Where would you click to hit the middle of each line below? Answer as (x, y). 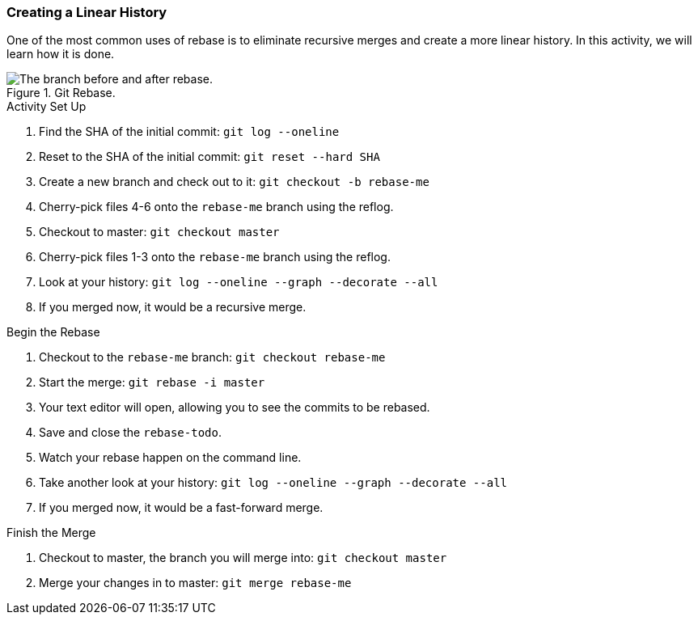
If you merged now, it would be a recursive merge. (173, 307)
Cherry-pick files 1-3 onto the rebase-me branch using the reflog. (215, 257)
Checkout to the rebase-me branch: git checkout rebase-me (212, 357)
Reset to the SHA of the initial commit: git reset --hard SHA (209, 157)
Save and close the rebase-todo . (130, 433)
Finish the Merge (51, 533)
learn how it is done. (61, 54)
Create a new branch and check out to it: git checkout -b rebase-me (234, 182)
